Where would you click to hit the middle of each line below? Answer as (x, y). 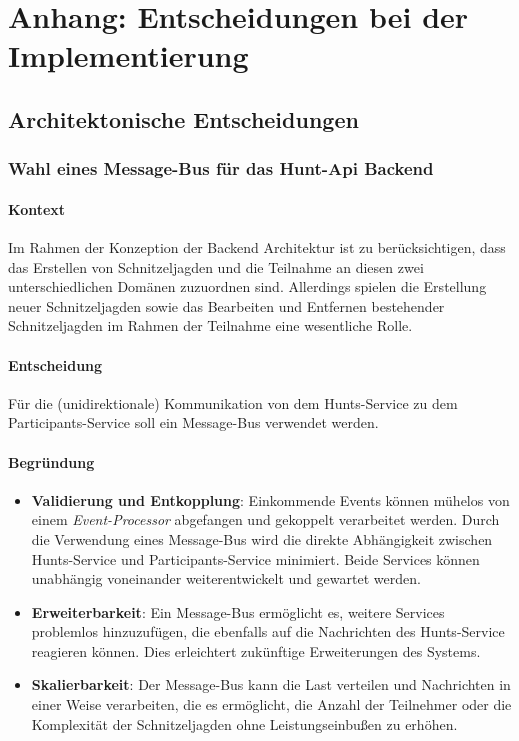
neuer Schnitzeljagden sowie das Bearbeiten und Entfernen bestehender (226, 305)
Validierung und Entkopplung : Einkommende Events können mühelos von (270, 499)
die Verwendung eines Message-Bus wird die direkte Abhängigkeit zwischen (262, 538)
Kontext (37, 208)
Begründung (51, 461)
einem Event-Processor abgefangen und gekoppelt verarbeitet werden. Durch (265, 519)
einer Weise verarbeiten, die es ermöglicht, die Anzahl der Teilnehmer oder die (271, 704)
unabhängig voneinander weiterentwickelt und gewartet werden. (226, 578)
